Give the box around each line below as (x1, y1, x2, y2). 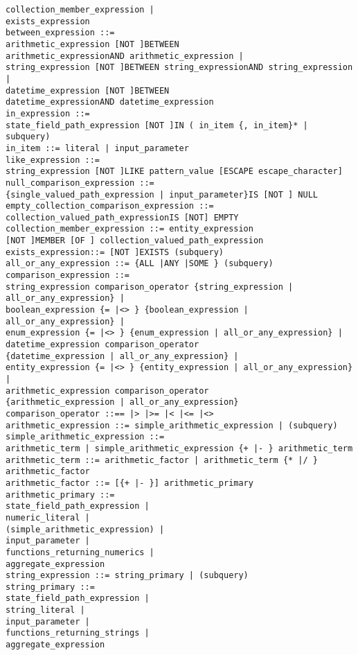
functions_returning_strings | (6, 628, 150, 638)
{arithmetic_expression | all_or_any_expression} (6, 397, 239, 408)
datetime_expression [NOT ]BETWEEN (6, 85, 170, 96)
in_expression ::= (6, 108, 90, 119)
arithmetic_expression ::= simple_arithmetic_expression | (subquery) (6, 420, 338, 430)
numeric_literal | (6, 512, 90, 523)
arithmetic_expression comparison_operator (6, 385, 209, 396)
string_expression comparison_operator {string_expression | (6, 281, 294, 292)
